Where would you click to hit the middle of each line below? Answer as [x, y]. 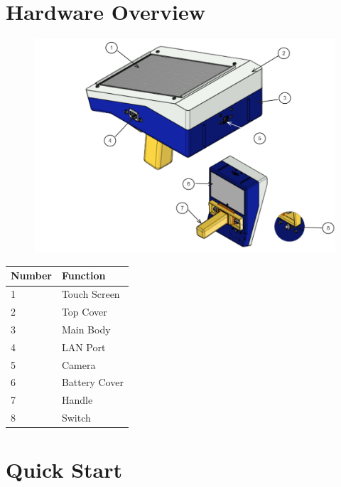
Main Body [86, 329]
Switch [76, 418]
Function [83, 275]
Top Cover [84, 312]
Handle [77, 400]
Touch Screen [91, 294]
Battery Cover [92, 382]
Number [31, 275]
